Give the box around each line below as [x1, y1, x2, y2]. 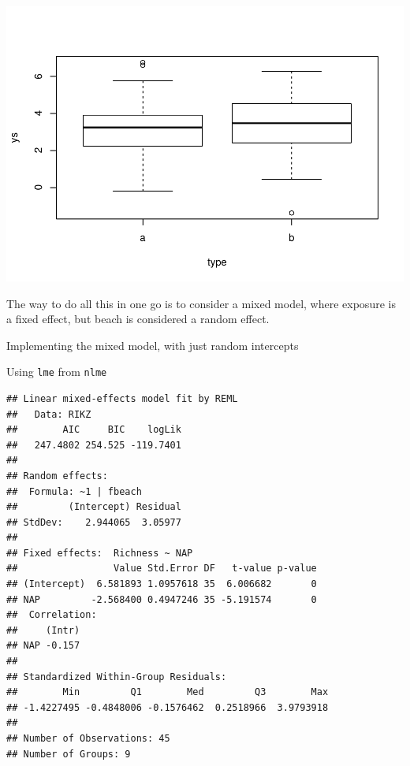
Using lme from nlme [6, 363, 107, 380]
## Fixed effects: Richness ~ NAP [6, 547, 193, 559]
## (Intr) [6, 624, 80, 636]
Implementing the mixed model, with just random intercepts [6, 337, 299, 353]
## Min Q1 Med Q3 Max [6, 686, 329, 698]
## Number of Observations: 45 [6, 733, 170, 745]
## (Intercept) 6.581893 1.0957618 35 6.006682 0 [6, 578, 317, 590]
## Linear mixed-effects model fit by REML [6, 392, 238, 404]
